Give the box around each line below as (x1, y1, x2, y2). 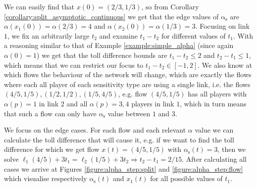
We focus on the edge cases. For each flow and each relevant (4, 125, 186, 135)
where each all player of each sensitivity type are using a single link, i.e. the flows (4, 79, 251, 89)
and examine (99, 30, 138, 41)
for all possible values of (150, 173, 223, 184)
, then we (217, 144, 246, 154)
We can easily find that (4, 1, 75, 11)
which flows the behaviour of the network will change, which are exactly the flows (4, 69, 252, 80)
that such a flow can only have (4, 108, 97, 118)
